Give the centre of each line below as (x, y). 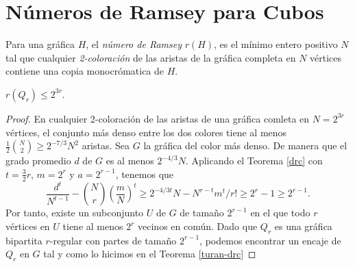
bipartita (24, 240)
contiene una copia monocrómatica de (85, 71)
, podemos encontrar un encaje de (270, 240)
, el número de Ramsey (134, 44)
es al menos (130, 161)
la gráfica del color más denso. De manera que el (245, 145)
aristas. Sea (106, 145)
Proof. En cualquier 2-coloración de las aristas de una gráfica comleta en (158, 118)
